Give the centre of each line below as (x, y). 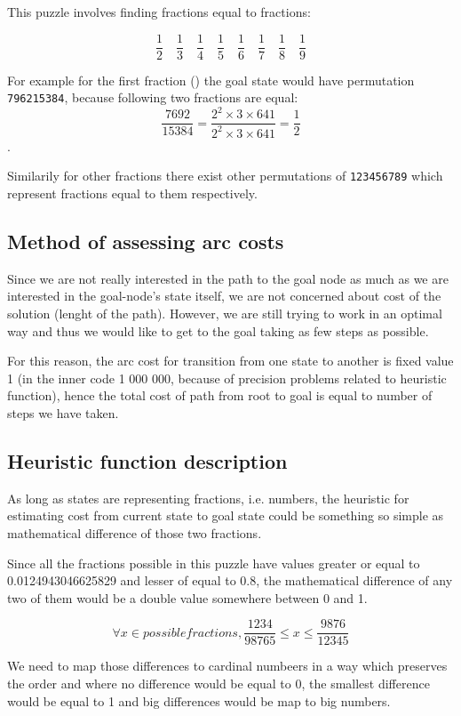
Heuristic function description (147, 461)
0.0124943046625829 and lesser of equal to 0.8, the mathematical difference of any (230, 580)
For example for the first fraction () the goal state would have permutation (211, 80)
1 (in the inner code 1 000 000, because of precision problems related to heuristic (227, 378)
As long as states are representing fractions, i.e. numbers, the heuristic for (208, 498)
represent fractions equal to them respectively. (132, 193)
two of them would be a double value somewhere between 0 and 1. (187, 597)
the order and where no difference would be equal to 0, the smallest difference (219, 684)
